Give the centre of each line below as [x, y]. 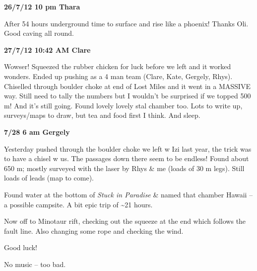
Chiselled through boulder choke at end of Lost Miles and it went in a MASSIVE [127, 86]
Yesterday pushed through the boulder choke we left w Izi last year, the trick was [128, 148]
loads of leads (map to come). [49, 178]
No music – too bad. [35, 264]
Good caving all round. [39, 33]
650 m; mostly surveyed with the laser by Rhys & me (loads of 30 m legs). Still [124, 168]
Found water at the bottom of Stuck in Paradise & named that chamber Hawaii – [128, 194]
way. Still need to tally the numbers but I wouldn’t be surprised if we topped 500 [128, 96]
